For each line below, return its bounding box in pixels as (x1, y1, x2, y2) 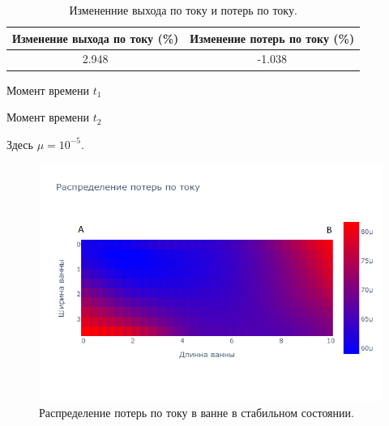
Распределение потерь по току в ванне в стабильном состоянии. (39, 404, 354, 421)
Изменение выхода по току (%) (12, 29, 179, 46)
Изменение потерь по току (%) (190, 29, 355, 46)
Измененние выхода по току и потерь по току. (69, 2, 297, 18)
